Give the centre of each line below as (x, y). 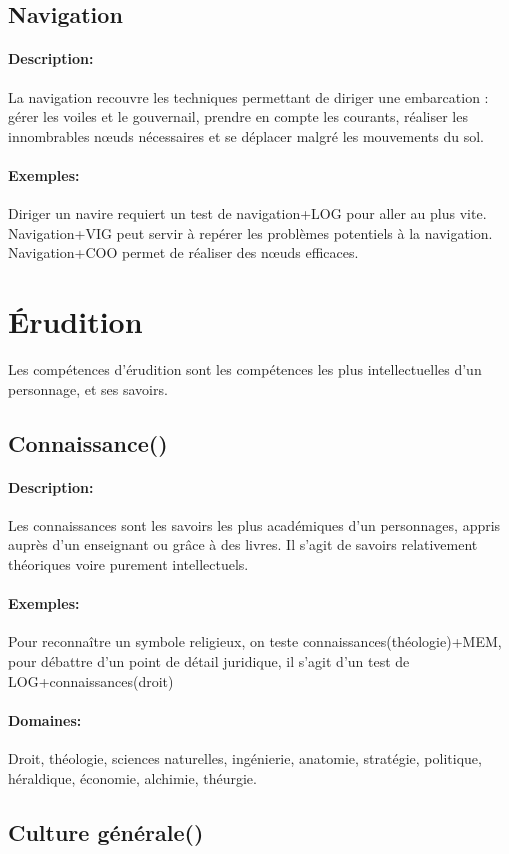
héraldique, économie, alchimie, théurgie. (132, 777)
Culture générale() (106, 831)
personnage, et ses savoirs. (88, 388)
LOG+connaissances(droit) (91, 680)
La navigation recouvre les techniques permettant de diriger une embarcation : (248, 96)
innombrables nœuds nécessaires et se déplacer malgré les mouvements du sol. (246, 135)
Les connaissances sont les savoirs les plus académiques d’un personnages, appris (254, 524)
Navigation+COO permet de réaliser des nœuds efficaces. (183, 252)
